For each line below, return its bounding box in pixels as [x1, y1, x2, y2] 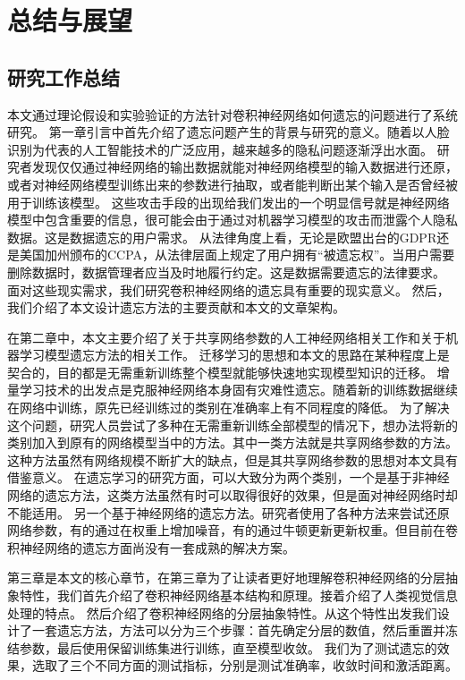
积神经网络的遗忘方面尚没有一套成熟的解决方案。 [7, 538, 295, 557]
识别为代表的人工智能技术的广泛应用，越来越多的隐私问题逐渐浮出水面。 [7, 140, 433, 158]
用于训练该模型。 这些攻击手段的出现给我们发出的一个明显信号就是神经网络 [7, 192, 450, 211]
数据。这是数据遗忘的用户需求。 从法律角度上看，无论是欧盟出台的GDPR [7, 227, 437, 246]
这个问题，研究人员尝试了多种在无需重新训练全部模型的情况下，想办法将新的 [7, 415, 458, 434]
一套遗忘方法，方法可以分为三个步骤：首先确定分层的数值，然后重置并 [31, 621, 445, 640]
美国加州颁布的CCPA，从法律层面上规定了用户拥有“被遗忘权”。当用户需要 [19, 245, 455, 264]
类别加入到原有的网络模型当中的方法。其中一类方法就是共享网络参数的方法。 [7, 433, 458, 452]
